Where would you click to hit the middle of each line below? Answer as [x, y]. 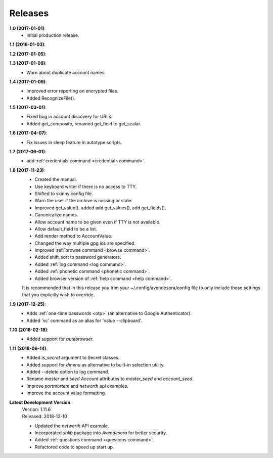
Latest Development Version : [40, 402]
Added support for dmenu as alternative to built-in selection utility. [96, 364]
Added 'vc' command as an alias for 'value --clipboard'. [84, 320]
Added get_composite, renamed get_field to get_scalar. [84, 123]
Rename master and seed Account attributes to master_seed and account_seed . [110, 379]
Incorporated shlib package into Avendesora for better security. [101, 433]
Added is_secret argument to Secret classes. [73, 358]
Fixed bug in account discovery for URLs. [70, 117]
